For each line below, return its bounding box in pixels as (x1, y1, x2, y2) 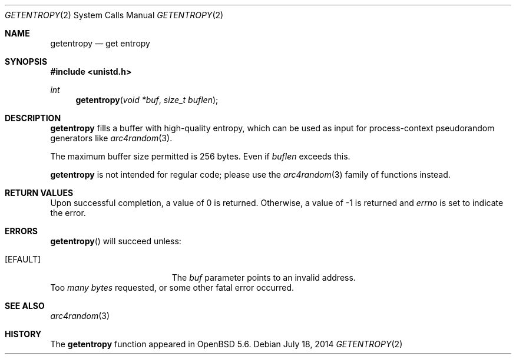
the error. (50, 208, 86, 218)
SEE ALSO (5, 301, 45, 311)
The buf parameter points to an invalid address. (171, 272, 356, 282)
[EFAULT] (5, 254, 41, 264)
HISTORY (5, 329, 42, 339)
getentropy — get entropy (50, 38, 150, 48)
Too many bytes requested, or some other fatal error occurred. (50, 282, 295, 292)
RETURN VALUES (5, 188, 74, 198)
